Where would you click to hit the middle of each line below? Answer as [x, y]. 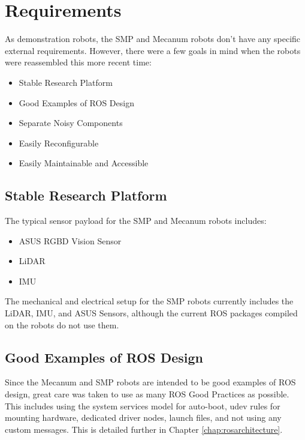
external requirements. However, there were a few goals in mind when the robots [153, 50]
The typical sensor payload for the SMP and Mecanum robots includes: [136, 221]
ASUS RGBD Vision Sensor [70, 240]
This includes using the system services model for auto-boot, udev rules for [143, 405]
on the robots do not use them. [62, 324]
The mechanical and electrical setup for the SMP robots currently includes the [149, 301]
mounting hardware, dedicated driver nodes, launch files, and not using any [143, 417]
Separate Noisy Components [71, 123]
